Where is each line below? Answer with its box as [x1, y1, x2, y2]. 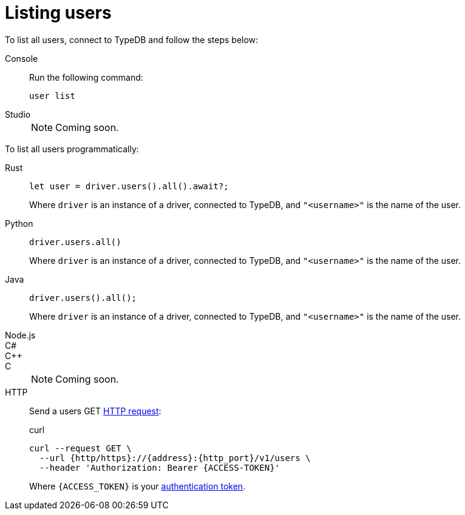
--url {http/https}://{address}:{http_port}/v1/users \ [39, 453, 311, 463]
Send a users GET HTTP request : [29, 405, 161, 416]
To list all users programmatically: [5, 143, 139, 154]
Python [5, 218, 33, 229]
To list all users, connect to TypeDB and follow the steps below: [5, 34, 259, 45]
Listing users [5, 2, 112, 23]
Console [5, 53, 38, 64]
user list [29, 90, 75, 101]
